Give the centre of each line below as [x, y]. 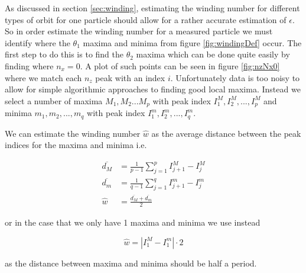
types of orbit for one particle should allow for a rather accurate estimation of [146, 19]
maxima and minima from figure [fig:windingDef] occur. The [192, 42]
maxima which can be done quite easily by [213, 54]
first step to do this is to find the [64, 54]
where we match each [43, 77]
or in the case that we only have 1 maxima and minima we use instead [133, 222]
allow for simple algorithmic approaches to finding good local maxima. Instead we [153, 89]
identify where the [38, 42]
